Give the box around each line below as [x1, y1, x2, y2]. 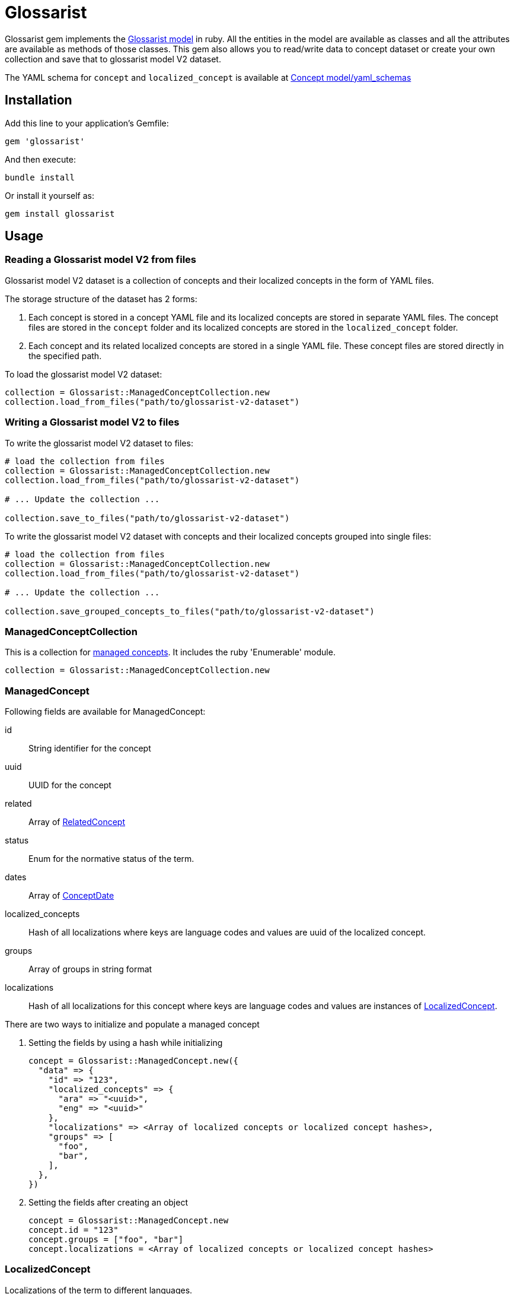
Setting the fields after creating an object [28, 1197, 188, 1208]
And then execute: [5, 154, 76, 164]
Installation [5, 93, 72, 108]
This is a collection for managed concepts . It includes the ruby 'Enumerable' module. [5, 647, 336, 658]
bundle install [5, 172, 75, 182]
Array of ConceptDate [28, 890, 114, 901]
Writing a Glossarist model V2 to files [5, 416, 180, 429]
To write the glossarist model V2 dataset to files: [5, 437, 193, 448]
